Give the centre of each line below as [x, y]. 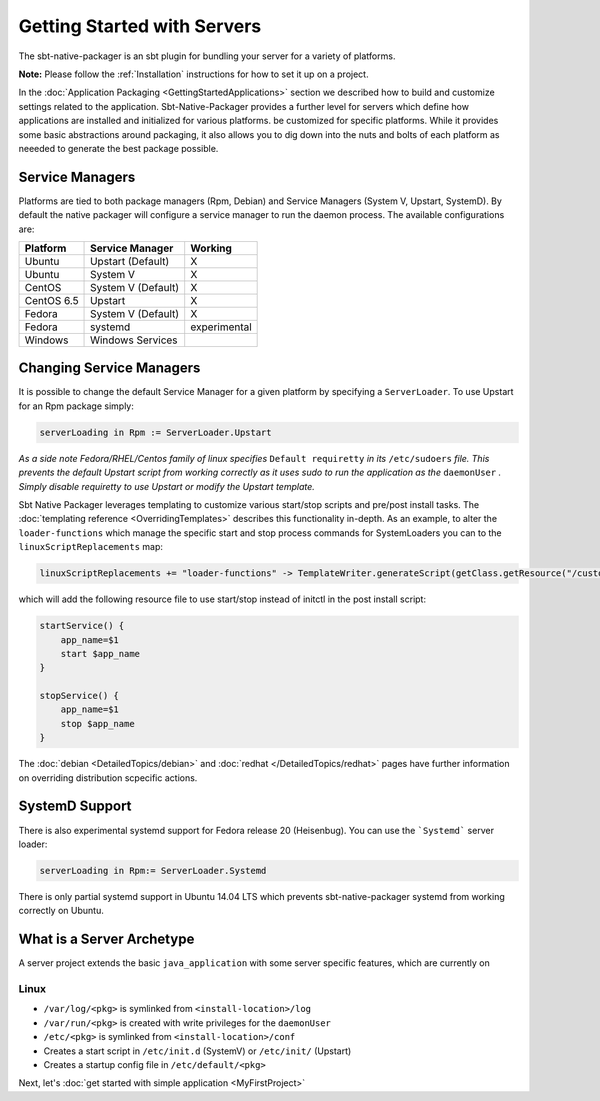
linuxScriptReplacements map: [91, 547]
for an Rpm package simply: [76, 406]
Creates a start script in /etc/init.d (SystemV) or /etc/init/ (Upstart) [197, 1051]
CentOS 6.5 [51, 300]
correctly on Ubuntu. [61, 911]
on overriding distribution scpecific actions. [108, 777]
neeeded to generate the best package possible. [118, 148]
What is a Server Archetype [106, 939]
